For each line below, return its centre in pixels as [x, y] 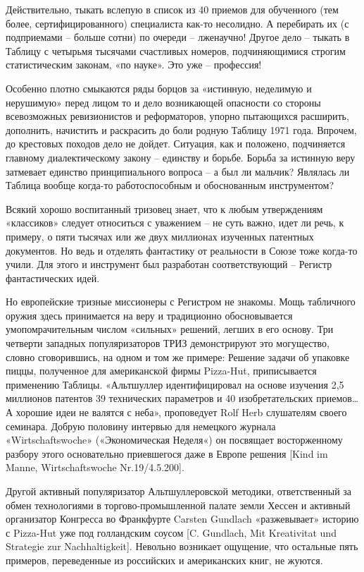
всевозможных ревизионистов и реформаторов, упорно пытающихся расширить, [177, 116]
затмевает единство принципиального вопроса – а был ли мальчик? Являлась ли [178, 171]
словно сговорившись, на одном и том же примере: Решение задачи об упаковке [178, 357]
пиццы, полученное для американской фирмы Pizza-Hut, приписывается [161, 371]
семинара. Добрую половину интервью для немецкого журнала [141, 426]
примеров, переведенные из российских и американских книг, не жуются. [164, 560]
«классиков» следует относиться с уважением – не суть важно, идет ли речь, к [175, 223]
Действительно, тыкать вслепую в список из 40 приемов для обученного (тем [172, 9]
